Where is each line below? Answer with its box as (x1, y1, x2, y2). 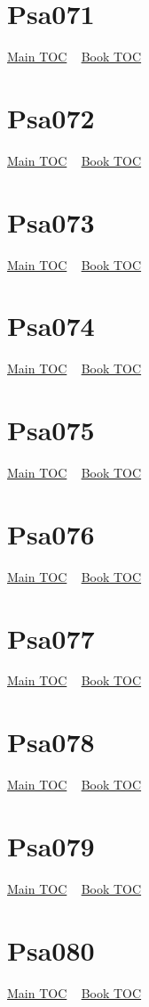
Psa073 (7, 203, 95, 240)
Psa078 (7, 724, 95, 760)
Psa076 (7, 515, 95, 552)
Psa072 (7, 99, 95, 135)
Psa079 (7, 827, 95, 864)
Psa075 (7, 412, 95, 448)
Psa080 (7, 931, 95, 968)
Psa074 (7, 307, 95, 344)
